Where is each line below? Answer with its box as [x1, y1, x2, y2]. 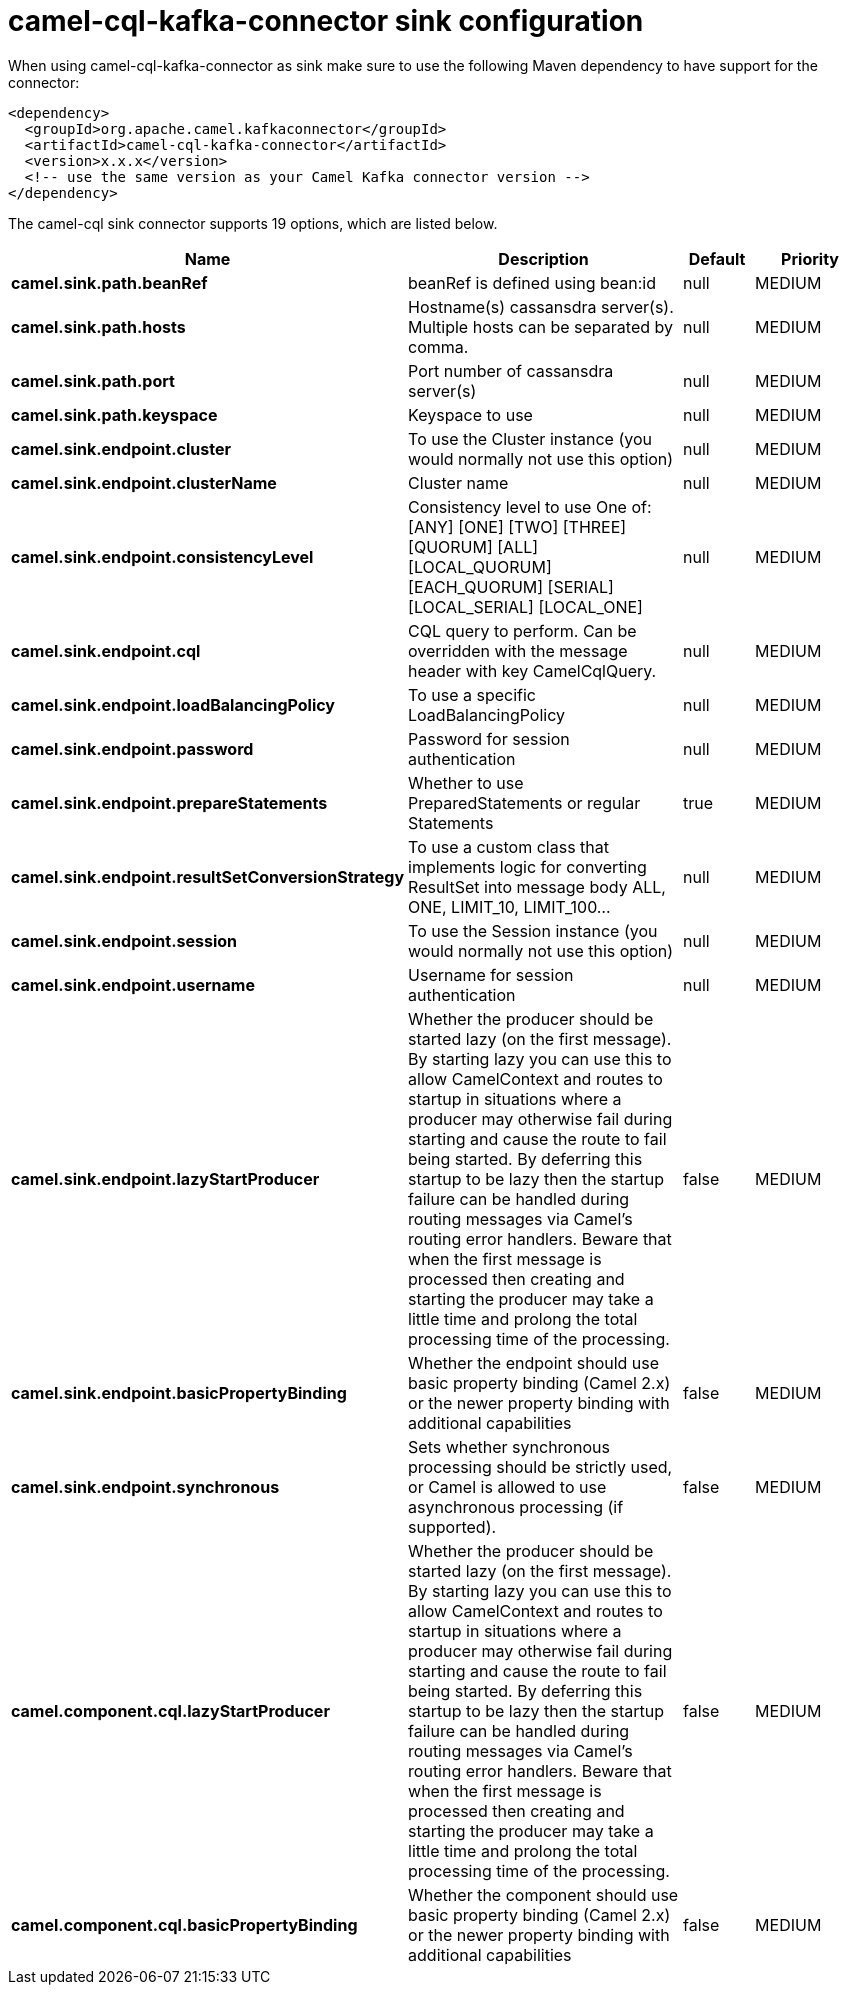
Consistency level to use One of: [408, 496, 652, 517]
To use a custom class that [408, 836, 609, 857]
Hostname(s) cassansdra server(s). [408, 296, 674, 317]
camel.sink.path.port [11, 370, 175, 391]
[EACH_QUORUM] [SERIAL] [408, 576, 614, 597]
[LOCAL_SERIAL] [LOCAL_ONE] [408, 596, 643, 617]
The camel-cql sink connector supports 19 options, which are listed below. [8, 214, 498, 232]
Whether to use [408, 772, 524, 793]
